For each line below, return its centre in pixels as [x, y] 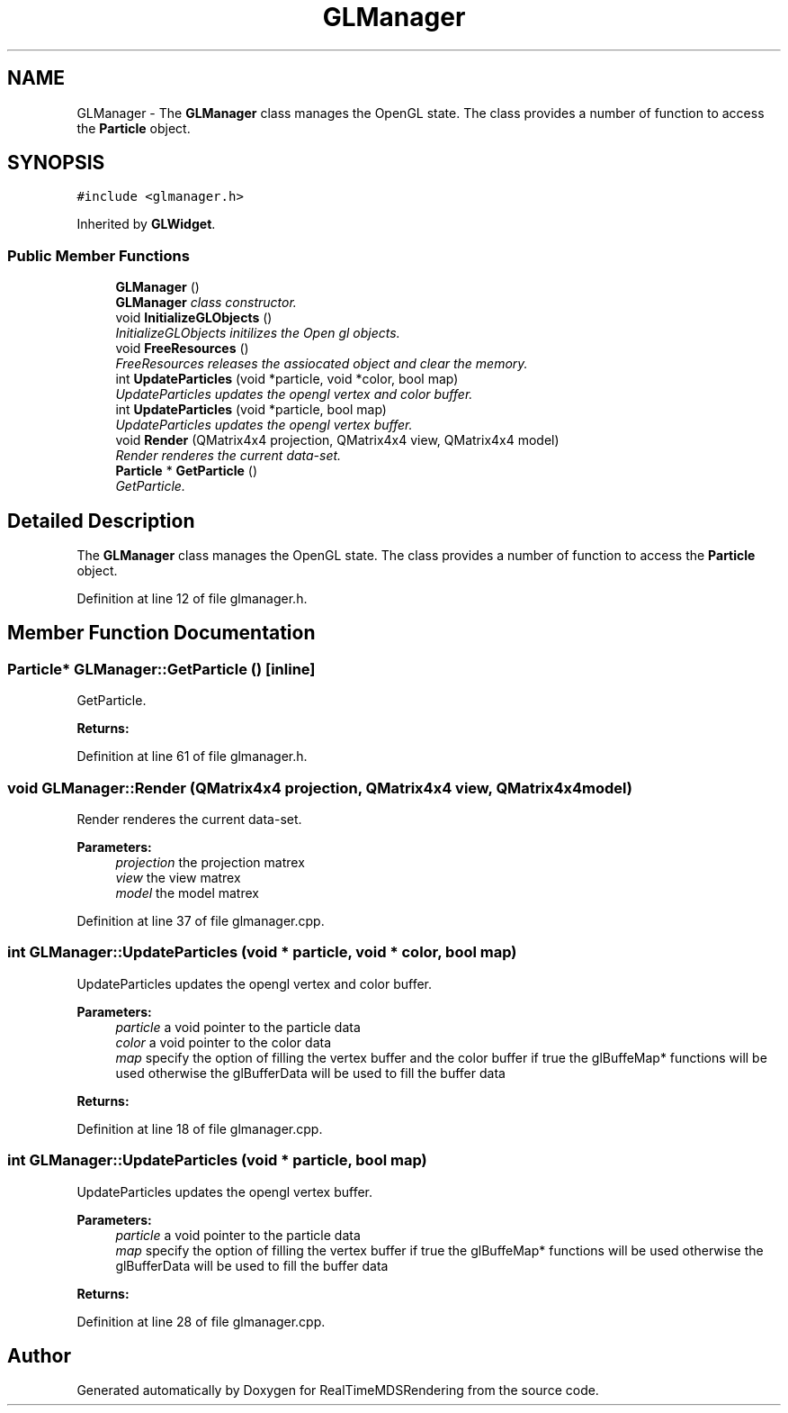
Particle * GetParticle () [187, 471]
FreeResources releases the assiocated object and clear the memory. [322, 364]
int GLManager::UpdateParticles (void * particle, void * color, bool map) [262, 952]
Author [39, 1355]
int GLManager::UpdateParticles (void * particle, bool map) [217, 1160]
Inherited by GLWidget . [146, 224]
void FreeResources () [182, 349]
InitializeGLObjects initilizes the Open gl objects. [258, 333]
